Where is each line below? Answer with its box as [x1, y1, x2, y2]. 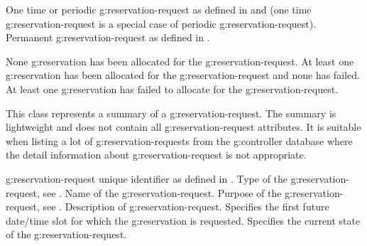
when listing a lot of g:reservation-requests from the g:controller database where [6, 133, 353, 148]
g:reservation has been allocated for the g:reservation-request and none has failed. [6, 68, 360, 82]
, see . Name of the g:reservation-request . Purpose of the [37, 185, 282, 200]
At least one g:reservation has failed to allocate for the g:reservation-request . [6, 81, 339, 96]
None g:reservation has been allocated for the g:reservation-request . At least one [6, 53, 354, 68]
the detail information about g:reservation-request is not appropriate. [6, 147, 307, 162]
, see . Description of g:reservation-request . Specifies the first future [37, 199, 329, 214]
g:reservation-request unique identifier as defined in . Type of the [6, 171, 288, 186]
